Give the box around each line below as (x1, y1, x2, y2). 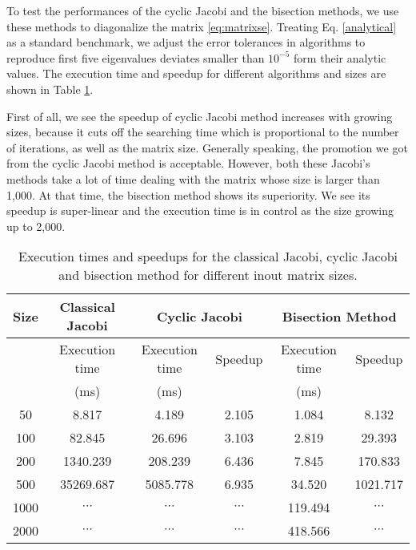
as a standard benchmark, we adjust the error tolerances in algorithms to (6, 34, 366, 51)
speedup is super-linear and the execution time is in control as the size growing (6, 202, 394, 219)
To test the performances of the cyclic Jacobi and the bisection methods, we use (6, 2, 399, 18)
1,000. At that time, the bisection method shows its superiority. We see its (6, 186, 370, 203)
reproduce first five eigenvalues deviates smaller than (6, 49, 265, 66)
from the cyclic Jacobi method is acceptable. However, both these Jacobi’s (6, 155, 370, 172)
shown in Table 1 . (6, 80, 94, 97)
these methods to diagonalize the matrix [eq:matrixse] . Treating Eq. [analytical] (6, 18, 397, 34)
